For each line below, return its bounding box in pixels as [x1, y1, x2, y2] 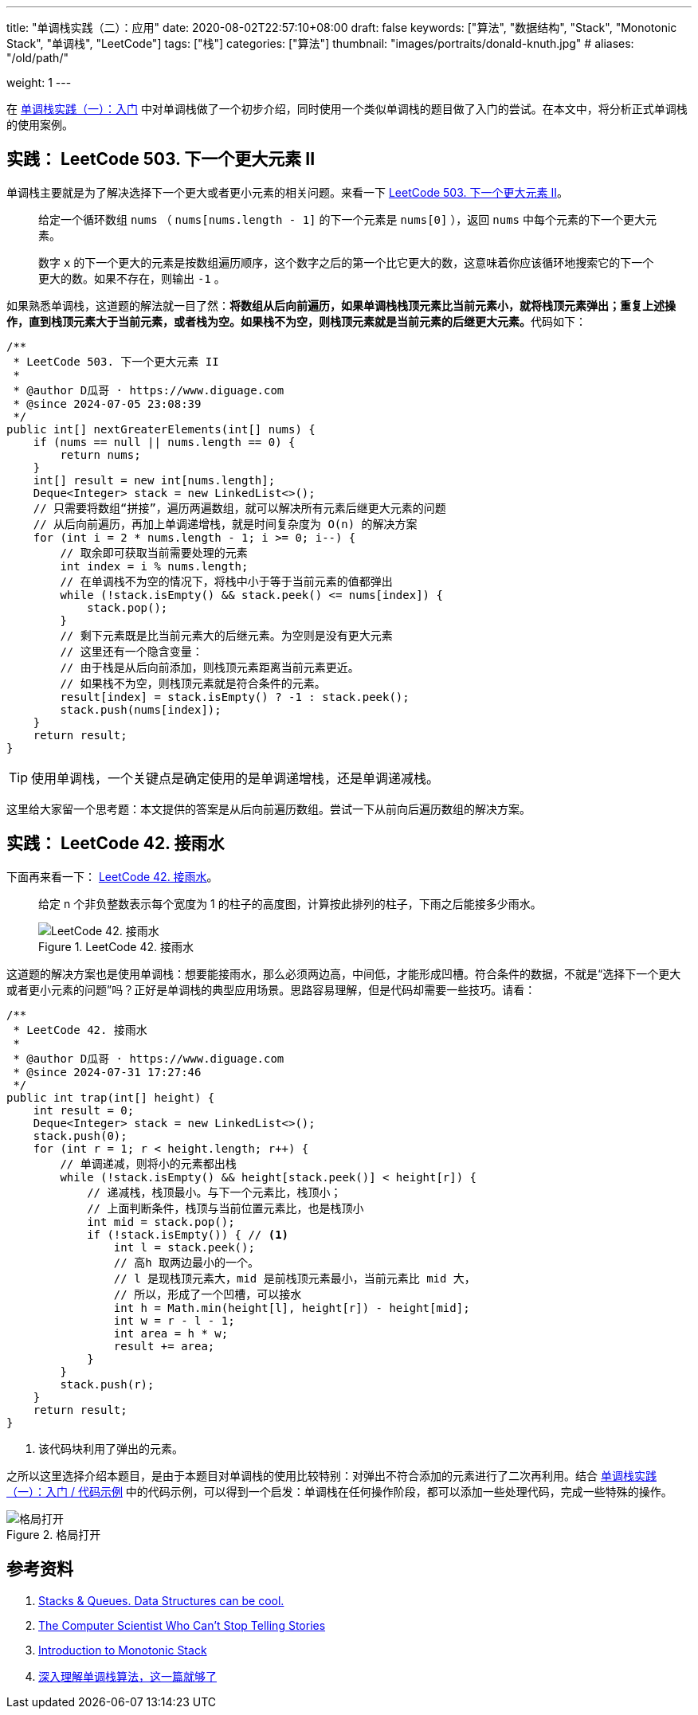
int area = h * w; [113, 1326, 229, 1340]
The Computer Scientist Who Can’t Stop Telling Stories [38, 1618, 326, 1632]
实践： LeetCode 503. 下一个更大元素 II [6, 149, 316, 170]
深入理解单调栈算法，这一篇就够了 [38, 1669, 217, 1683]
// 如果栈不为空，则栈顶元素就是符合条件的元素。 [60, 676, 326, 690]
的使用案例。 [6, 118, 73, 131]
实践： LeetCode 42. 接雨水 [6, 833, 225, 854]
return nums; [60, 448, 141, 461]
